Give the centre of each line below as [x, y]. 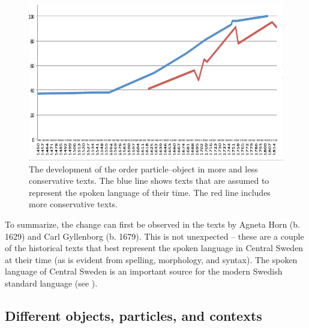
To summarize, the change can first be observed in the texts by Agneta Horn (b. [152, 224]
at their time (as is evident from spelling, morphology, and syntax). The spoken [151, 259]
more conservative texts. [73, 204]
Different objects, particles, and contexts [133, 315]
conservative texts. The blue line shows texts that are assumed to [149, 181]
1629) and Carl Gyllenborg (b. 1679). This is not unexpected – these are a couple [154, 236]
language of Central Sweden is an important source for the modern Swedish [144, 271]
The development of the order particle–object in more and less [143, 169]
